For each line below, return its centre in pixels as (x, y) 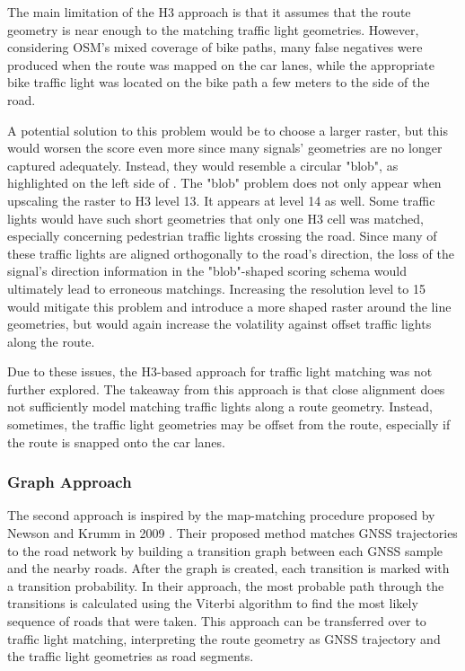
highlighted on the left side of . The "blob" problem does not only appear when (224, 183)
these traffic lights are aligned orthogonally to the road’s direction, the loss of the (231, 253)
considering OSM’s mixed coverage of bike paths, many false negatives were (215, 47)
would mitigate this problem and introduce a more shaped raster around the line (229, 306)
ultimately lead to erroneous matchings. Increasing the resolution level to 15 (216, 288)
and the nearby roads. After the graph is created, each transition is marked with (228, 568)
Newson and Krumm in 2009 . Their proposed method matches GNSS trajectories (232, 533)
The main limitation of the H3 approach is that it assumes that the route (209, 12)
